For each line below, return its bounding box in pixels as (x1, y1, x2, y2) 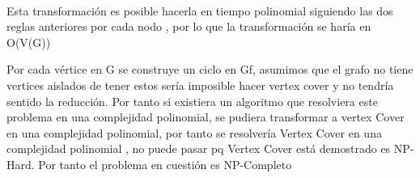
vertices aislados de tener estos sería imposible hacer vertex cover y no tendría (6, 76, 394, 93)
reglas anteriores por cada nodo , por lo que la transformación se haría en (6, 18, 371, 35)
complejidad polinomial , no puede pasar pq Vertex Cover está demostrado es (6, 140, 391, 157)
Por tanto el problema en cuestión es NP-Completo (38, 155, 292, 172)
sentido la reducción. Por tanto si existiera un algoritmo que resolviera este (6, 92, 378, 109)
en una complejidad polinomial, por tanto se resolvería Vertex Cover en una (6, 124, 382, 141)
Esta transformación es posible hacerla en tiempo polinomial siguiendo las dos (6, 2, 393, 19)
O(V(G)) (6, 33, 51, 50)
